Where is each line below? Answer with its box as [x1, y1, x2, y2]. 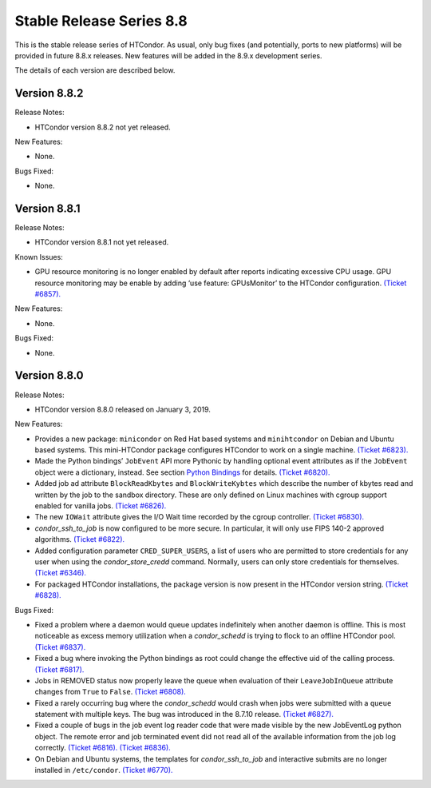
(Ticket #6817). [34, 664, 85, 675]
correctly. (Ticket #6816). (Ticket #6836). [34, 743, 171, 753]
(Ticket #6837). [34, 642, 86, 651]
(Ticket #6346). [34, 568, 87, 578]
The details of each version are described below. [14, 66, 176, 75]
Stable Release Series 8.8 [14, 12, 188, 30]
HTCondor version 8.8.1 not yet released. [34, 237, 169, 247]
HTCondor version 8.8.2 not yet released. [34, 122, 171, 132]
